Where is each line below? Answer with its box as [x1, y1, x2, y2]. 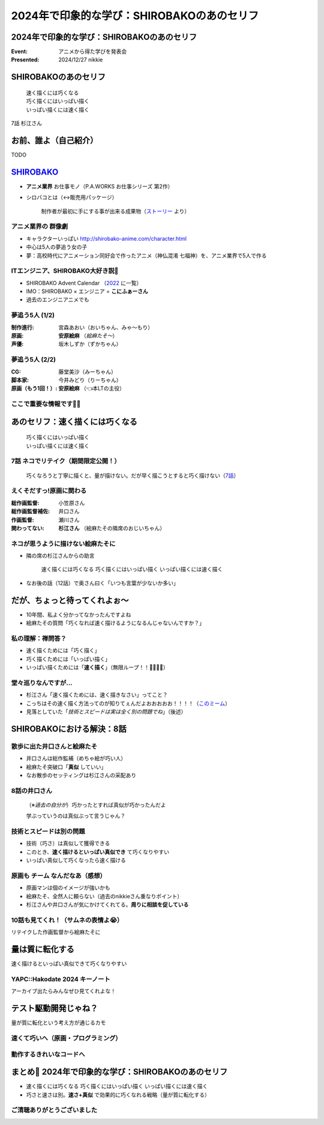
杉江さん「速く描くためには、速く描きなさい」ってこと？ [26, 691, 168, 698]
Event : [11, 48, 28, 55]
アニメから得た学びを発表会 [58, 48, 127, 55]
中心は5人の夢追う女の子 [26, 244, 88, 251]
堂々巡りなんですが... [11, 679, 73, 687]
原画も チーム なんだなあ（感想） [11, 871, 106, 880]
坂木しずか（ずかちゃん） [58, 341, 122, 348]
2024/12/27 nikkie [58, 56, 103, 63]
